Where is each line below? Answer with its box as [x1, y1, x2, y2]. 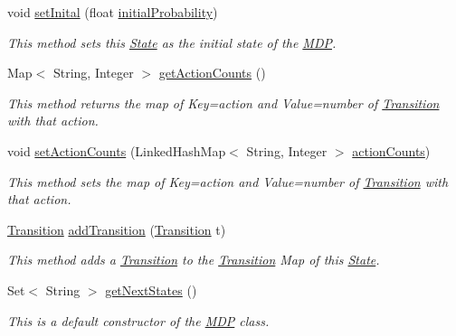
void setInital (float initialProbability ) [7, 3, 218, 21]
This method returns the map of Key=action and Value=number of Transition [7, 93, 440, 112]
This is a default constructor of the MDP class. [7, 311, 270, 330]
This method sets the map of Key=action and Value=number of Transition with [7, 172, 449, 191]
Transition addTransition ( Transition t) [7, 219, 226, 238]
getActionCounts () [158, 63, 266, 82]
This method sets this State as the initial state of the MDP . [7, 33, 337, 51]
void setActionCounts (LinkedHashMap [7, 141, 226, 160]
